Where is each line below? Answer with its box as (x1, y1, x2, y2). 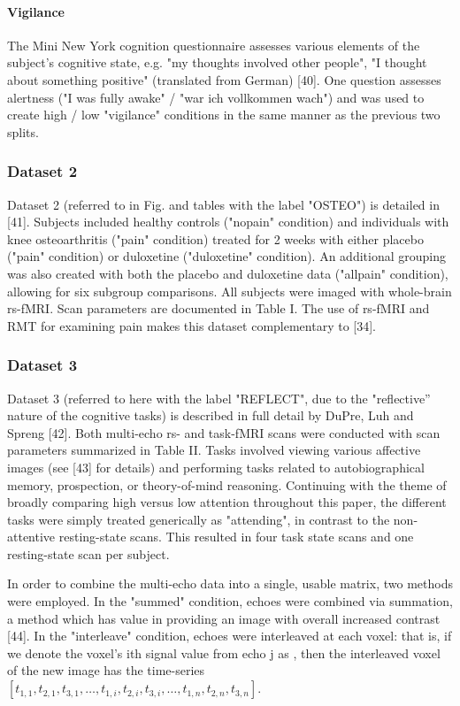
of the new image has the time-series (7, 661, 205, 679)
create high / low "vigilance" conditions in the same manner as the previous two (7, 105, 441, 124)
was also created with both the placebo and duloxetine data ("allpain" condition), (7, 264, 448, 282)
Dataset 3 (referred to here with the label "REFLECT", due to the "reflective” (7, 388, 431, 407)
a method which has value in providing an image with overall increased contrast (7, 609, 441, 627)
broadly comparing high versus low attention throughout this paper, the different (7, 493, 447, 511)
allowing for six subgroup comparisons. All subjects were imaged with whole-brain (7, 281, 452, 300)
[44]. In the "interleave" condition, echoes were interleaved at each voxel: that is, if (7, 626, 452, 645)
